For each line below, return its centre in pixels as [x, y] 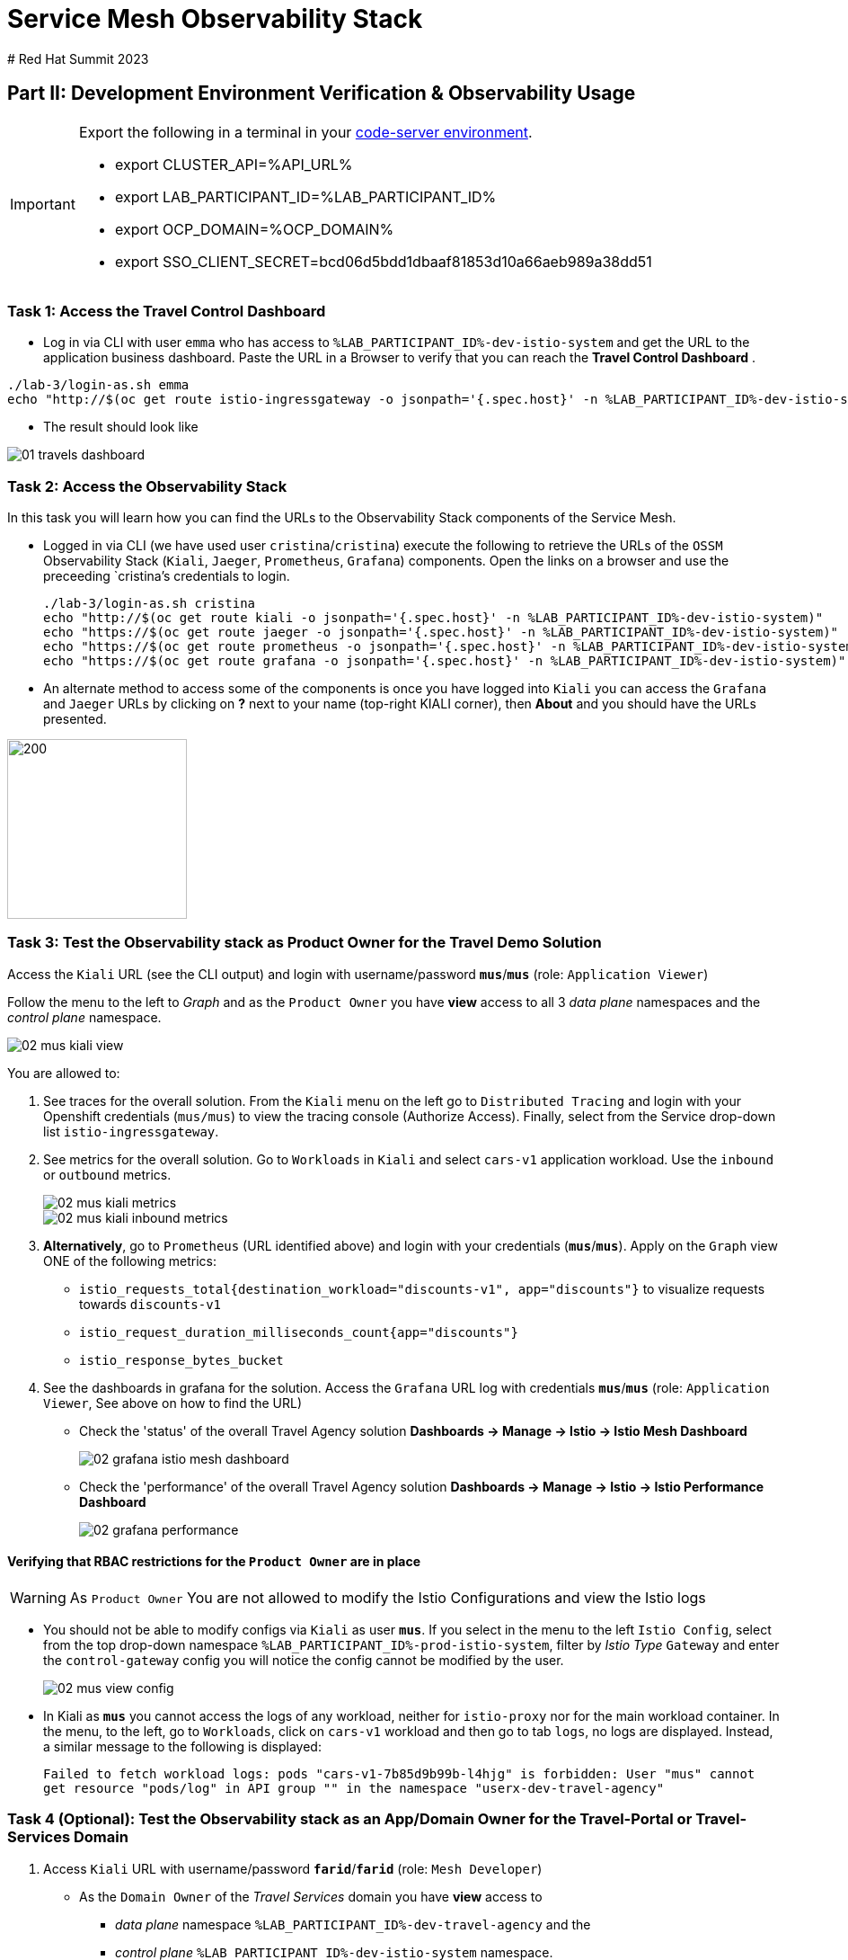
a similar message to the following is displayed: [182, 1747]
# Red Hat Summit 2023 [78, 58]
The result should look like [121, 427]
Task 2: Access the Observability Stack [147, 486]
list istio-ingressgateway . [131, 1131]
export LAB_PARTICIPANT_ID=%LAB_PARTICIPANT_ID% [305, 196]
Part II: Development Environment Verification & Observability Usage [322, 94]
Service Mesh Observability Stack [215, 19]
